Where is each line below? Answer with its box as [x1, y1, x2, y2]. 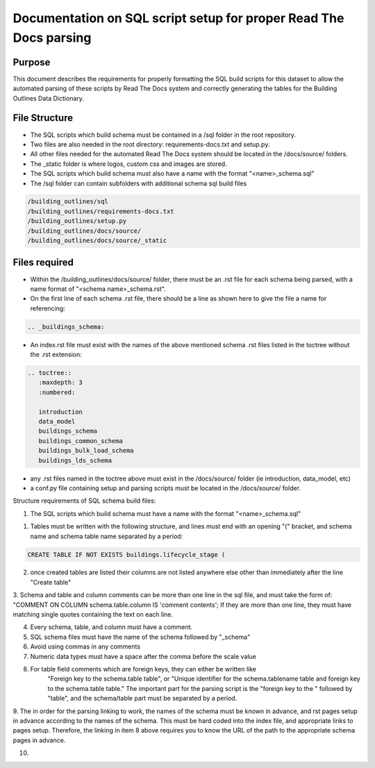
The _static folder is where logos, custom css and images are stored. [30, 160, 227, 168]
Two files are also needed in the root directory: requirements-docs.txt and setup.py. [30, 140, 270, 149]
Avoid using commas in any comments [30, 642, 141, 651]
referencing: [30, 304, 65, 312]
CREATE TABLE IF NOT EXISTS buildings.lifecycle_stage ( [27, 551, 226, 558]
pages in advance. [12, 736, 66, 744]
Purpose [12, 56, 51, 68]
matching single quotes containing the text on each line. [12, 610, 174, 619]
